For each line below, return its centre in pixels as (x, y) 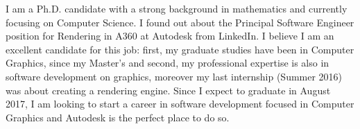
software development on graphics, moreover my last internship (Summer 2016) (174, 76)
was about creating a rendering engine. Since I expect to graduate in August (168, 90)
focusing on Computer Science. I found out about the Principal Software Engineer (180, 22)
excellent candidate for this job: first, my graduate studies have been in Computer (180, 49)
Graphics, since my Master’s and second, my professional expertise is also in (168, 63)
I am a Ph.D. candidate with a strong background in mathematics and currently (177, 8)
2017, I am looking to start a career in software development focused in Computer (180, 104)
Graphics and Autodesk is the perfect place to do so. (118, 117)
